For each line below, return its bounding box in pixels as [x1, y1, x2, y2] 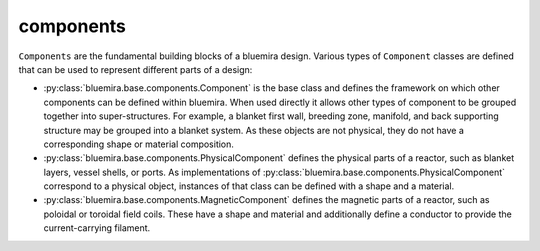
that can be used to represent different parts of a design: [18, 63, 253, 75]
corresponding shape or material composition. [43, 138, 235, 150]
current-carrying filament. [43, 222, 151, 234]
